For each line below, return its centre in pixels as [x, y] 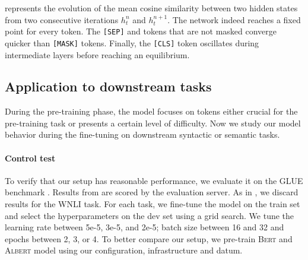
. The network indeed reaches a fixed [234, 19]
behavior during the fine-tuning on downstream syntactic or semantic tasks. [142, 134]
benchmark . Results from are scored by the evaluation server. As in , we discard [152, 192]
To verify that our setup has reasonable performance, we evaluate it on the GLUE [154, 180]
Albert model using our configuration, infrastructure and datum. [124, 250]
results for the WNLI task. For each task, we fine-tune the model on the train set [153, 204]
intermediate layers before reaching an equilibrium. [97, 54]
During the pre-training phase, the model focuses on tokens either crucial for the [151, 111]
